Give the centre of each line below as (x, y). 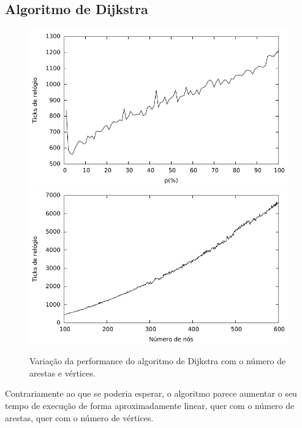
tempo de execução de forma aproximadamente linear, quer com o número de (150, 405)
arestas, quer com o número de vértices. (79, 417)
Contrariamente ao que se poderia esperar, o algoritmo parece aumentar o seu (151, 393)
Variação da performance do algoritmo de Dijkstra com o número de (158, 361)
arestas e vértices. (62, 373)
